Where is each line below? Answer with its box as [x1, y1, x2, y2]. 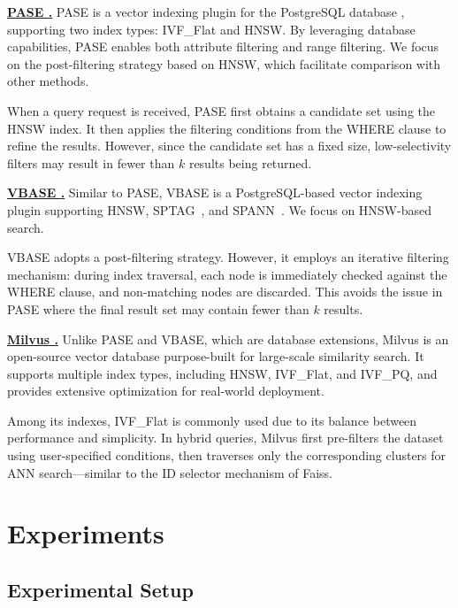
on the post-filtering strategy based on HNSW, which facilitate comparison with [7, 54, 441, 73]
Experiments [7, 515, 164, 551]
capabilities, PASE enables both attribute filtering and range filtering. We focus [7, 37, 439, 56]
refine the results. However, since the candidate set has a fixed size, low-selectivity [7, 136, 452, 155]
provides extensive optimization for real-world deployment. [7, 381, 324, 400]
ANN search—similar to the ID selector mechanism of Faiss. [7, 463, 333, 481]
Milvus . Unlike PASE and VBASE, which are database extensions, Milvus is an [7, 329, 449, 348]
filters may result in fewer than [7, 153, 175, 172]
